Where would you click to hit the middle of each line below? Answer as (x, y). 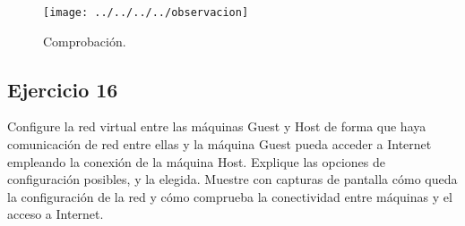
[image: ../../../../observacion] (146, 13)
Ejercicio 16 (63, 89)
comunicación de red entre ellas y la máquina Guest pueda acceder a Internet (220, 144)
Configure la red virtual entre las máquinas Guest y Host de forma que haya (217, 126)
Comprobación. (85, 41)
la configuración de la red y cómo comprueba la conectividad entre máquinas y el (230, 196)
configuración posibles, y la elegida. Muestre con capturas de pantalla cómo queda (232, 179)
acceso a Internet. (56, 214)
